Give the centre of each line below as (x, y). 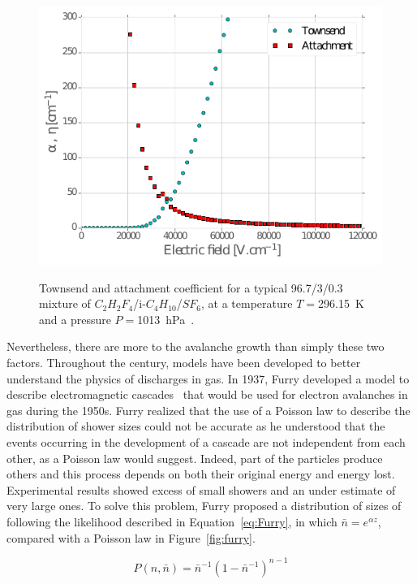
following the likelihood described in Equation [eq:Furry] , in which (172, 521)
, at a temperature (247, 303)
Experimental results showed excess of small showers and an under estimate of (201, 489)
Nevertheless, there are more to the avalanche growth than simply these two (196, 346)
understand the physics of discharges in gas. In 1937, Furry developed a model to (208, 378)
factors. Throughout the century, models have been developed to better (184, 362)
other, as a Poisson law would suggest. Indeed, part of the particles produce (195, 458)
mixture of (65, 303)
